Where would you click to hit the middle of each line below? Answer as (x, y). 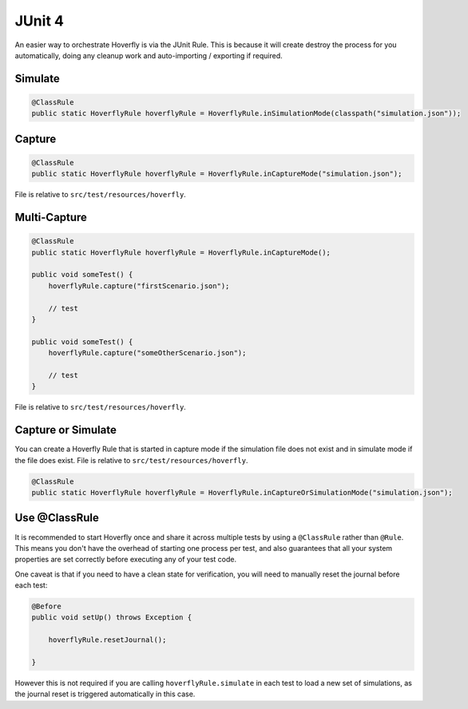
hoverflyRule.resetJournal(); (107, 640)
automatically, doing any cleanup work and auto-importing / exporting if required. (149, 55)
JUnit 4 (39, 21)
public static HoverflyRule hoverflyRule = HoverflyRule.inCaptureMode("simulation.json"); (217, 174)
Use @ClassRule (57, 518)
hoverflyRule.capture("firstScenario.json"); (139, 286)
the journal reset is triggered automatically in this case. (105, 694)
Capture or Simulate (66, 430)
